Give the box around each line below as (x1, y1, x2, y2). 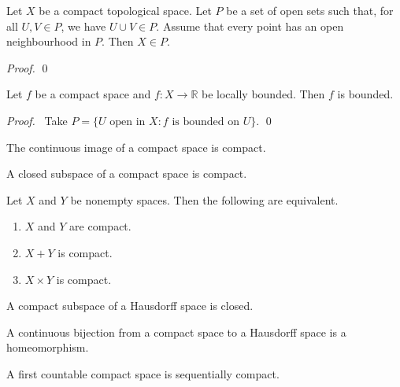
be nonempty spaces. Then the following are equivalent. (70, 191, 339, 208)
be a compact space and (35, 86, 151, 102)
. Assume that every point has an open (156, 17, 344, 34)
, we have (61, 17, 106, 34)
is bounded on (172, 116, 240, 127)
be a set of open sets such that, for (226, 2, 394, 18)
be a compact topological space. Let (39, 2, 212, 18)
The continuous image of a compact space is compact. (6, 138, 266, 155)
